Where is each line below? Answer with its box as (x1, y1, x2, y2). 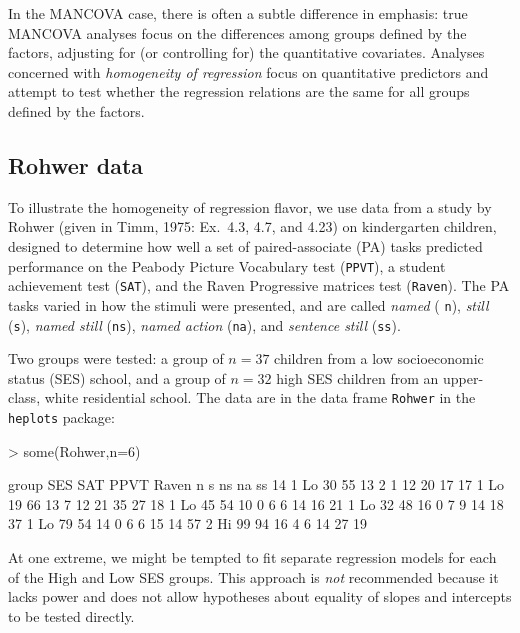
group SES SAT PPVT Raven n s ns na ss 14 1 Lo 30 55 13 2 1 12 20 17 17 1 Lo (8, 474, 505, 495)
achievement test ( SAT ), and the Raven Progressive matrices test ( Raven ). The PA (8, 275, 510, 296)
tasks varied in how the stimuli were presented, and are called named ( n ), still (8, 294, 489, 315)
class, (8, 387, 41, 408)
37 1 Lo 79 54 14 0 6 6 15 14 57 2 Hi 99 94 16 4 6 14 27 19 (8, 513, 368, 534)
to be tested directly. (8, 605, 135, 626)
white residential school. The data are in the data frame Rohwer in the (44, 387, 476, 408)
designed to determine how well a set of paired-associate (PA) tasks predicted (8, 235, 483, 256)
